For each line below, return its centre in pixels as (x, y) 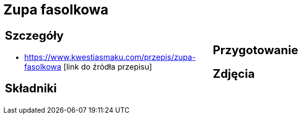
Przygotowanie (255, 50)
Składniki (31, 88)
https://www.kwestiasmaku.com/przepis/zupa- (110, 57)
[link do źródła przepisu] (108, 66)
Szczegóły (34, 35)
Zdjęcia (234, 74)
